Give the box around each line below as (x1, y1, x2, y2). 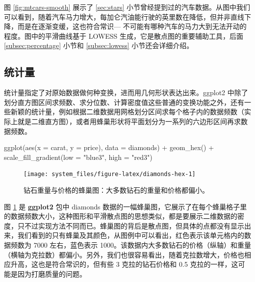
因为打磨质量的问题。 (17, 268, 86, 279)
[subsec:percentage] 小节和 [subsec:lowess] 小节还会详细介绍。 (4, 40, 194, 51)
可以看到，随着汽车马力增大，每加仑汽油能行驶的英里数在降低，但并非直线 (4, 11, 244, 22)
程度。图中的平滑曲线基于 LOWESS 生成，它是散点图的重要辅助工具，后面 (4, 30, 244, 41)
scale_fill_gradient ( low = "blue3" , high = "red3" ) (4, 152, 153, 162)
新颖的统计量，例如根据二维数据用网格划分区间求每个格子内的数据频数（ (10, 106, 244, 117)
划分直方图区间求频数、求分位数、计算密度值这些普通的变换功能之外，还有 (4, 97, 244, 107)
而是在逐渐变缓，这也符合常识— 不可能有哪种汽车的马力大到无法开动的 (17, 21, 247, 31)
